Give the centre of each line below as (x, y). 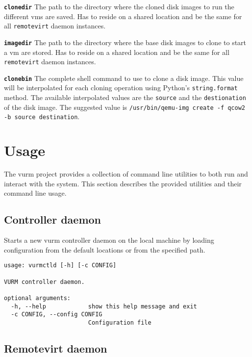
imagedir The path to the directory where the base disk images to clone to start (125, 42)
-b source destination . (42, 116)
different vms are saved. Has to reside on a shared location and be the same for (123, 16)
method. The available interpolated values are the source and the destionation (125, 97)
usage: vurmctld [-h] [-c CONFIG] (60, 266)
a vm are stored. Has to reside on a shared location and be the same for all (117, 52)
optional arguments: (38, 298)
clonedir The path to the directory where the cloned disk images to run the (119, 6)
